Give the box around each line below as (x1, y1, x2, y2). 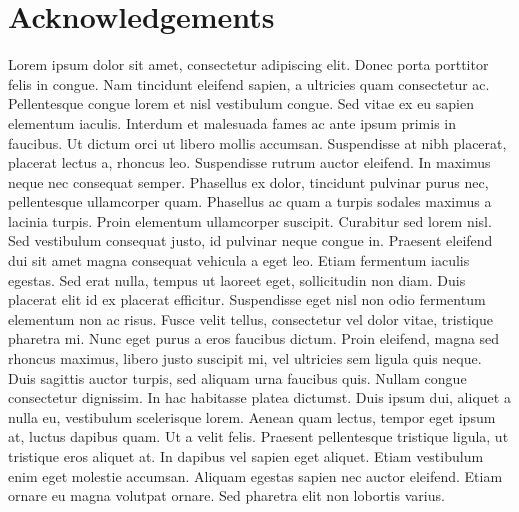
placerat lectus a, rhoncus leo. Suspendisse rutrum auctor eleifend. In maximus (8, 152, 491, 173)
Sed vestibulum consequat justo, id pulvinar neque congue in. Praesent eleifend (8, 230, 493, 251)
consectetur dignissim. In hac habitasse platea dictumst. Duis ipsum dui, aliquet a (8, 387, 511, 408)
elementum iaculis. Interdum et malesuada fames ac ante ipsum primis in (8, 112, 457, 133)
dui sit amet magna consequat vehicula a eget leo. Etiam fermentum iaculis (8, 250, 470, 271)
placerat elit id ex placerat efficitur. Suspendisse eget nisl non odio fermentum (8, 289, 486, 310)
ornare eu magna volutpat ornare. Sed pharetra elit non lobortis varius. (8, 485, 445, 506)
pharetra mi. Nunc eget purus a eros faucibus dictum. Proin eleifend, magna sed (8, 328, 500, 349)
